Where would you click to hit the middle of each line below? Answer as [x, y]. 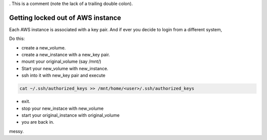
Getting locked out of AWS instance [65, 18]
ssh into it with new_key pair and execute [64, 75]
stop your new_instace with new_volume [63, 108]
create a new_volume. [44, 47]
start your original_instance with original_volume [70, 115]
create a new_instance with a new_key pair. [66, 55]
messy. [17, 131]
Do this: [17, 39]
